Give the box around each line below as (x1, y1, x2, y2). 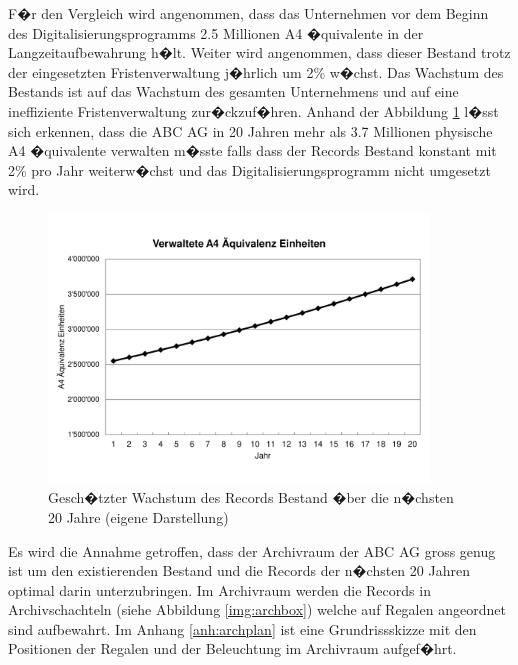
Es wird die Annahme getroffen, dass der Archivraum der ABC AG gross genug (8, 540, 496, 561)
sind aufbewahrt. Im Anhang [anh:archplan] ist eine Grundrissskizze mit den (8, 618, 477, 639)
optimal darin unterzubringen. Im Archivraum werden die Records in (8, 579, 431, 600)
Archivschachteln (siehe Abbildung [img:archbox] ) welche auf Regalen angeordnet (8, 599, 506, 620)
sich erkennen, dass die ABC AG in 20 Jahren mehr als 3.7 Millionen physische (8, 120, 493, 141)
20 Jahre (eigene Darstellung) (48, 506, 229, 527)
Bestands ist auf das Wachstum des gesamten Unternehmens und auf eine (8, 81, 459, 102)
